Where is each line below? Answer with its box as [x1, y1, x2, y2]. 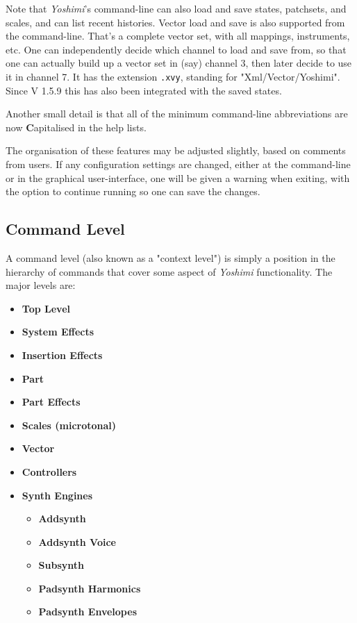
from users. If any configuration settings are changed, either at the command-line [6, 157, 351, 171]
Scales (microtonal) [22, 417, 117, 432]
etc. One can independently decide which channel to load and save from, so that [6, 42, 347, 56]
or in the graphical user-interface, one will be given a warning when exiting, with [6, 170, 350, 185]
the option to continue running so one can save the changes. [6, 184, 260, 199]
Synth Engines [22, 488, 93, 502]
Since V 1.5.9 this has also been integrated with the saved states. [6, 83, 282, 97]
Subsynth [38, 558, 84, 572]
